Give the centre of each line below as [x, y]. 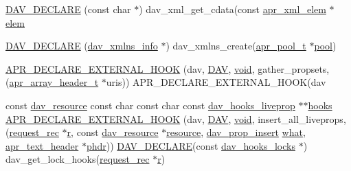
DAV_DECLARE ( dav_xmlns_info [82, 46]
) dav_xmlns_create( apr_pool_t [236, 46]
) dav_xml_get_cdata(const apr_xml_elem [233, 9]
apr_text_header [42, 145]
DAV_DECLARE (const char [68, 9]
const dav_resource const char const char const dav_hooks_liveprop [150, 105]
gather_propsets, [294, 68]
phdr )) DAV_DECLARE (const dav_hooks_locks [191, 145]
